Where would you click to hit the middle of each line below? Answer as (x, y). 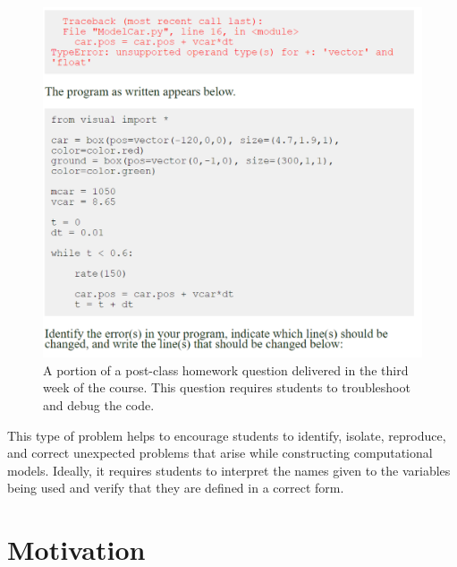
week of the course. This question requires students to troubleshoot (227, 387)
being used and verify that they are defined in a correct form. (176, 488)
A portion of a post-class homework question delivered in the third (226, 369)
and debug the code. (99, 405)
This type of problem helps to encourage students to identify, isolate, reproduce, (227, 435)
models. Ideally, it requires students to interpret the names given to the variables (229, 470)
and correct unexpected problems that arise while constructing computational (220, 453)
